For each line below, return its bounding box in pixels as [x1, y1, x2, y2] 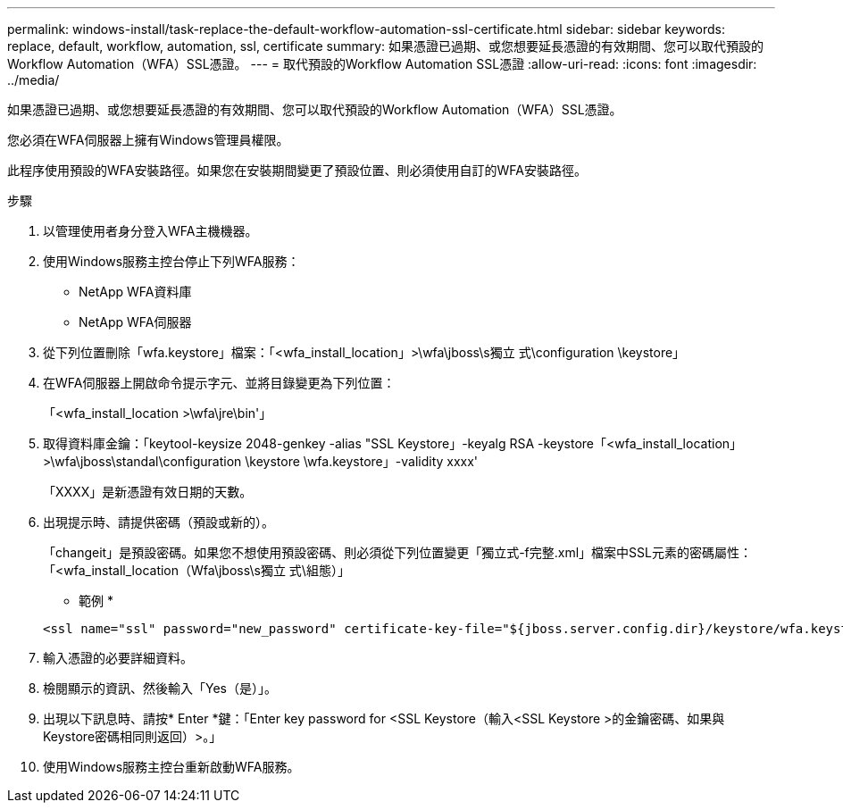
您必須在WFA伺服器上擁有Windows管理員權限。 [7, 132, 289, 147]
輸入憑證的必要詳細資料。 [43, 650, 193, 665]
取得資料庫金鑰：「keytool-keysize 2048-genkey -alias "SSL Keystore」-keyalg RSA [43, 436, 535, 451]
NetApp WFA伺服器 [79, 314, 192, 330]
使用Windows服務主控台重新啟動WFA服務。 [43, 759, 300, 774]
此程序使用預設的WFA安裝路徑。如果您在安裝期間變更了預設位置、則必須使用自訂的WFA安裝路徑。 [7, 163, 587, 178]
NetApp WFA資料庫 [79, 284, 192, 299]
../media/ [7, 72, 60, 88]
